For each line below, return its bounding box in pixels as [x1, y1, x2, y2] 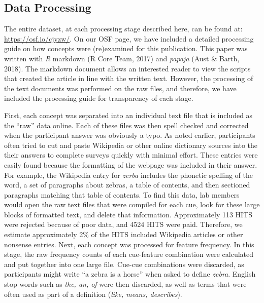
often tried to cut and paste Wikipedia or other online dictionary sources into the [4, 139, 258, 150]
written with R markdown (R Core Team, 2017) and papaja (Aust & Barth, [4, 53, 240, 63]
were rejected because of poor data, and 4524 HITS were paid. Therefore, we [4, 219, 243, 230]
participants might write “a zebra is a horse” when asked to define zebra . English [4, 269, 256, 279]
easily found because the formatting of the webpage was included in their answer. [4, 159, 257, 170]
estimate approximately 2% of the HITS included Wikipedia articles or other [4, 229, 243, 240]
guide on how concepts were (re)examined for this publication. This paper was [4, 43, 248, 54]
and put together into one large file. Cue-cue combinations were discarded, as [4, 258, 244, 269]
